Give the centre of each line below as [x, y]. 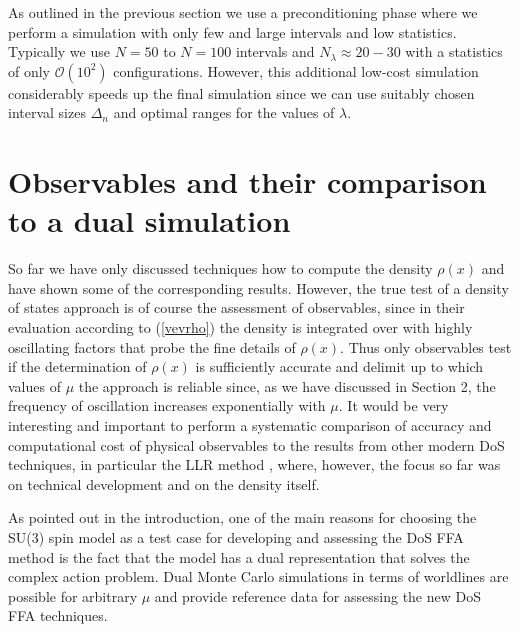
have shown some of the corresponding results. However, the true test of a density [258, 287]
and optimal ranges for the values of [224, 112]
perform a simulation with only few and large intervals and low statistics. [232, 31]
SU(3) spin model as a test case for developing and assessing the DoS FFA [236, 537]
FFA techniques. [58, 615]
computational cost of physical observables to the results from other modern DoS [256, 444]
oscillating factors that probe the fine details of [152, 346]
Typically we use [59, 51]
